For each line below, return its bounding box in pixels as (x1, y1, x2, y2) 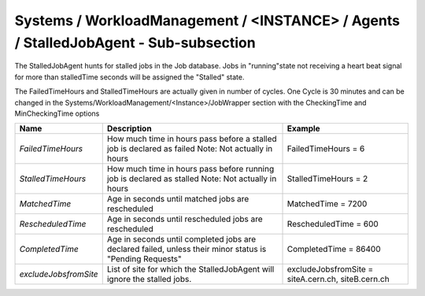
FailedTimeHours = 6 (286, 143, 365, 154)
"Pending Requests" (106, 253, 182, 265)
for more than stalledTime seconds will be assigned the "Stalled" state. (14, 72, 245, 82)
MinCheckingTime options (14, 109, 100, 118)
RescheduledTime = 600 (286, 219, 379, 230)
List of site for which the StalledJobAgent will (106, 264, 275, 275)
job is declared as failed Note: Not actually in (106, 143, 273, 154)
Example (286, 123, 320, 134)
